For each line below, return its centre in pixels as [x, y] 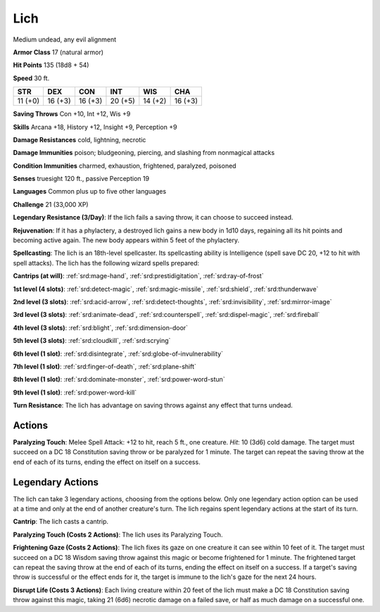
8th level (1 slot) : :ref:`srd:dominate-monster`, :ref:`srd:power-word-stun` [119, 380]
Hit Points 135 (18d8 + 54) [51, 65]
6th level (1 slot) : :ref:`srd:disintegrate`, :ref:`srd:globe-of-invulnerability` [118, 354]
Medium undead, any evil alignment [65, 39]
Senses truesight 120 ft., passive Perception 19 [81, 179]
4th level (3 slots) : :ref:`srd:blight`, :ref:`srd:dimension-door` [101, 327]
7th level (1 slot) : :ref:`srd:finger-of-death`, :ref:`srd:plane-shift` [105, 366]
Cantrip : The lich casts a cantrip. [61, 522]
